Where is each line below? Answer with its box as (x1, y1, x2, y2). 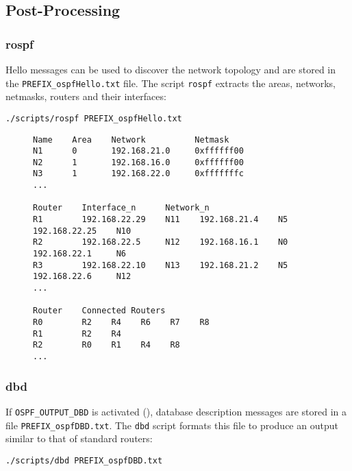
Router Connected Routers (33, 306, 166, 316)
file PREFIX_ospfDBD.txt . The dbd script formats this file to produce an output (5, 418, 338, 432)
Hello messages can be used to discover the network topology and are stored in (5, 62, 336, 76)
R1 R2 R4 (33, 328, 121, 339)
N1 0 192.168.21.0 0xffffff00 (33, 146, 244, 156)
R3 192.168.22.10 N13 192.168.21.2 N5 (33, 260, 288, 270)
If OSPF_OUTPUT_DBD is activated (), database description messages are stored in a (5, 404, 347, 418)
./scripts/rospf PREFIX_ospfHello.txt (5, 113, 182, 123)
